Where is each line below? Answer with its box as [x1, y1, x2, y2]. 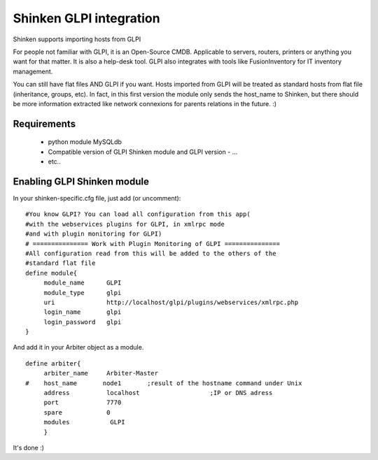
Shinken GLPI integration [13, 10, 160, 26]
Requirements [13, 117, 76, 129]
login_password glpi [43, 318, 122, 326]
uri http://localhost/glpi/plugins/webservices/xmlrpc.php [43, 298, 299, 306]
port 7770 [43, 398, 122, 407]
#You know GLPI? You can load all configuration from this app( [25, 210, 251, 218]
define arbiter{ [25, 359, 81, 367]
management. [13, 67, 53, 76]
